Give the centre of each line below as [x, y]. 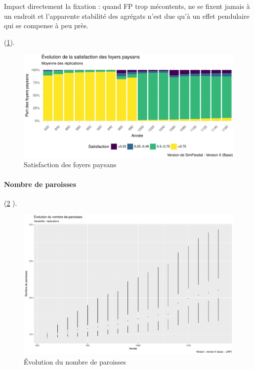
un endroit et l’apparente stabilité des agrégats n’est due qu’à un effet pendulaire [127, 16]
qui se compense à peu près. [46, 25]
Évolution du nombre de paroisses [75, 361]
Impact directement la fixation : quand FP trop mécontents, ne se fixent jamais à [127, 6]
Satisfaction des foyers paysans [70, 164]
